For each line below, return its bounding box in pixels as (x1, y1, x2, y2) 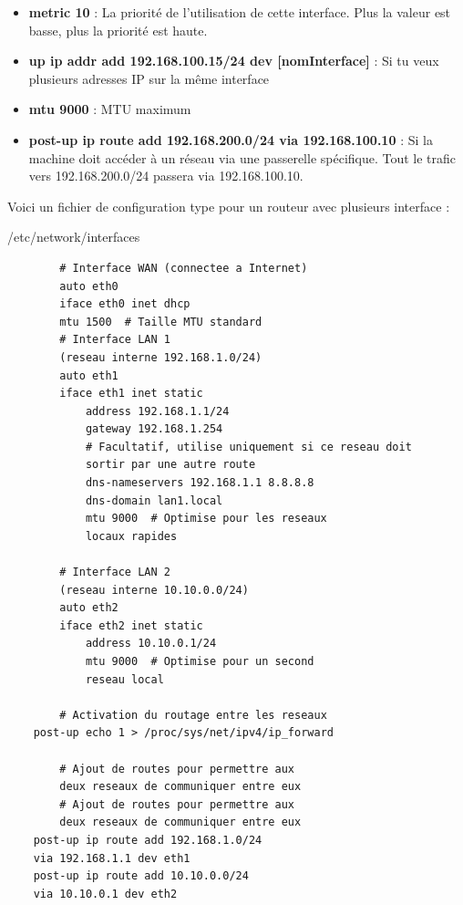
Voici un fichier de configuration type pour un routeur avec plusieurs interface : (7, 196, 450, 215)
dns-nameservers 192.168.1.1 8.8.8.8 (85, 476, 314, 490)
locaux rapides (85, 529, 178, 543)
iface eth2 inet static (59, 619, 203, 632)
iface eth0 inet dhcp (59, 297, 190, 311)
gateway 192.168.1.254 (85, 422, 223, 436)
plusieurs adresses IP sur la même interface (28, 68, 270, 88)
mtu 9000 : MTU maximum (28, 99, 191, 119)
